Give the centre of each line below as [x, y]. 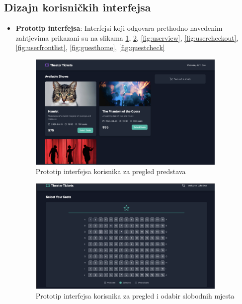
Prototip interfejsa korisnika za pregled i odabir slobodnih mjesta [135, 295]
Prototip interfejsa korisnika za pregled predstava [111, 171]
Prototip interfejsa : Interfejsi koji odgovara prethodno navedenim [119, 28]
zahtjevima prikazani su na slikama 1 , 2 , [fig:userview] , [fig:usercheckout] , [127, 37]
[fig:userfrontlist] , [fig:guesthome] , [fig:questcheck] [90, 47]
